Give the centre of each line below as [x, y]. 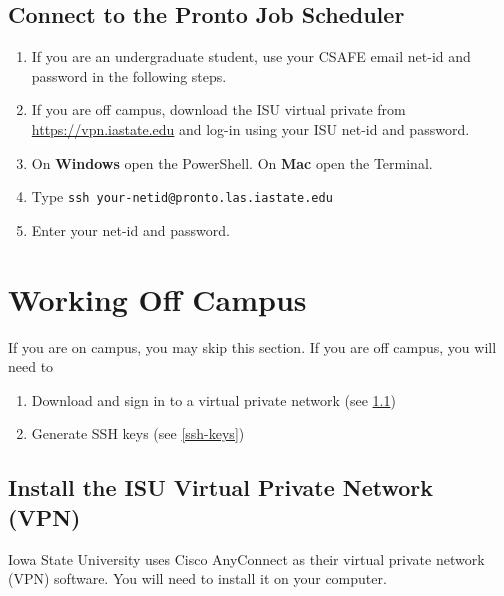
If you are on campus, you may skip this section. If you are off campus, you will [252, 346]
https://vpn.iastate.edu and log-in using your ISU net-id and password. [250, 128]
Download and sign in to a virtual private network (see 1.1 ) [213, 399]
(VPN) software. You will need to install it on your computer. [197, 578]
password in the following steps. [129, 75]
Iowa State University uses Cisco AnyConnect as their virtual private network [246, 558]
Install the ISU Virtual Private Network [221, 487]
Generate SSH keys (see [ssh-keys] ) [138, 433]
